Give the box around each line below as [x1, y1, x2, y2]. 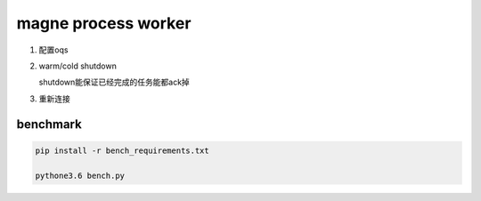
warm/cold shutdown [38, 60, 118, 71]
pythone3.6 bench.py [35, 170, 125, 181]
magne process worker [16, 13, 192, 33]
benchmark [16, 117, 82, 132]
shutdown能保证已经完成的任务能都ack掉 [38, 76, 191, 88]
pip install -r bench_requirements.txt [35, 145, 209, 156]
